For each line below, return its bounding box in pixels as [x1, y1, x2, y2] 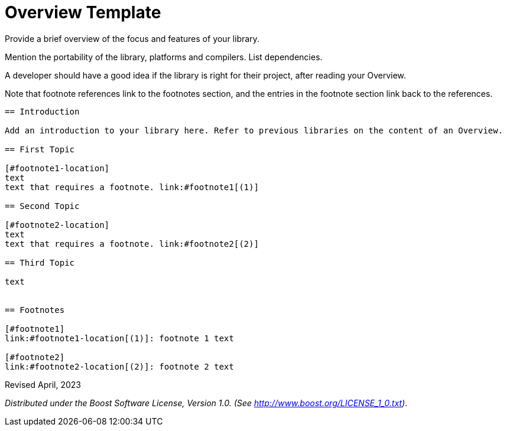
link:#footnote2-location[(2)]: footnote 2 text [5, 361, 234, 371]
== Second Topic [5, 201, 80, 211]
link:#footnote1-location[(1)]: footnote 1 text [5, 333, 234, 343]
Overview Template [5, 2, 161, 22]
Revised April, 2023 [5, 379, 81, 390]
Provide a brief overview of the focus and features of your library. [5, 33, 260, 44]
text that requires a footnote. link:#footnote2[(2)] [5, 239, 259, 249]
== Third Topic [5, 257, 75, 267]
